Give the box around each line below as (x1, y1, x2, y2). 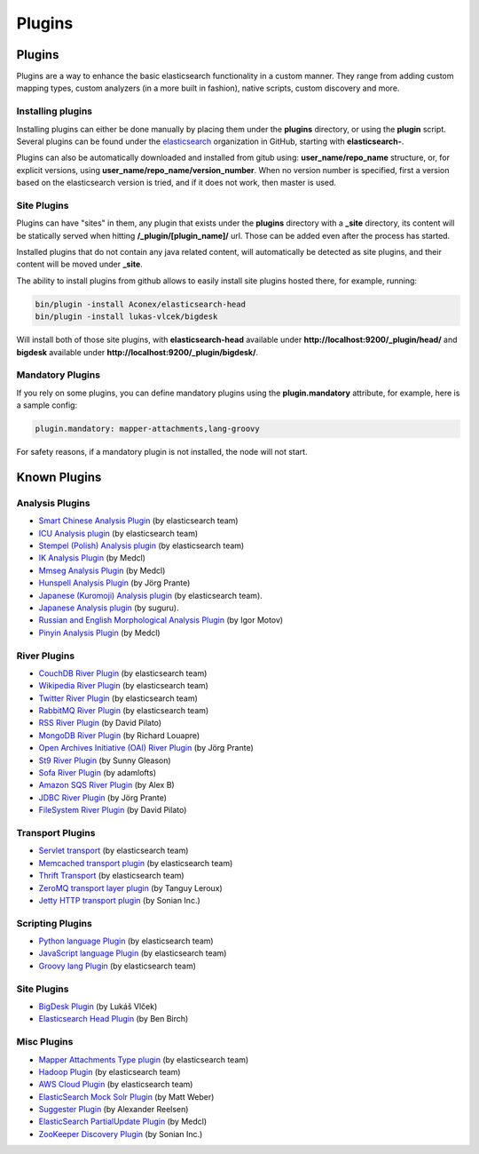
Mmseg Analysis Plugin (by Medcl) (38, 565, 166, 576)
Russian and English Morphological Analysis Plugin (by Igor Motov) (38, 615, 284, 625)
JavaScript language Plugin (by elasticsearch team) (38, 948, 227, 959)
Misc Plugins (16, 1036, 74, 1048)
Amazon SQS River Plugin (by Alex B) (38, 780, 175, 791)
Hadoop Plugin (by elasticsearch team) (38, 1066, 181, 1077)
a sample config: (16, 400, 78, 410)
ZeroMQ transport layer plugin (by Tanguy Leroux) (38, 882, 224, 893)
